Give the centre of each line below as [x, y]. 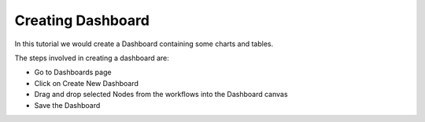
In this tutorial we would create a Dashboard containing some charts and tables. [144, 44]
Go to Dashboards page [73, 72]
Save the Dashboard [67, 105]
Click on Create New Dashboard [87, 83]
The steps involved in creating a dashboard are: [92, 58]
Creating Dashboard [82, 20]
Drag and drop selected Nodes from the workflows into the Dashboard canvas [161, 95]
